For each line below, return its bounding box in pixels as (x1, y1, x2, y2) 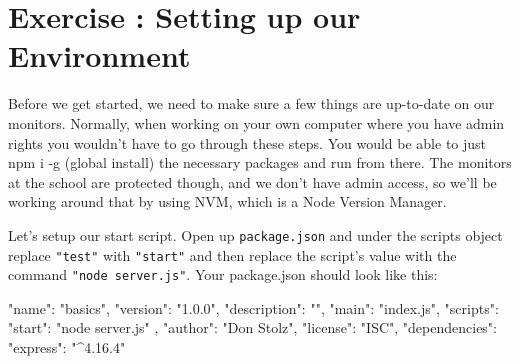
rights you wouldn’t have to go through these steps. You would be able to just (8, 132, 487, 153)
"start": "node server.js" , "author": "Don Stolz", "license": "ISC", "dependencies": (8, 317, 497, 338)
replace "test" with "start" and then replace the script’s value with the (8, 244, 457, 265)
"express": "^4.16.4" (8, 337, 126, 358)
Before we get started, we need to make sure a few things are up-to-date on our (8, 93, 495, 114)
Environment (8, 35, 191, 76)
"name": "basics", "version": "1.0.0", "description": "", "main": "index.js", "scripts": (8, 297, 499, 318)
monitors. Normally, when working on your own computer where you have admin (8, 112, 505, 133)
